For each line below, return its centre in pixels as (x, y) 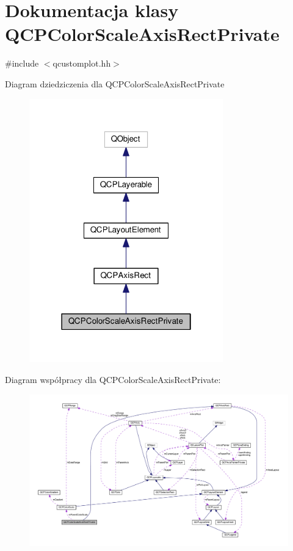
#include (22, 63)
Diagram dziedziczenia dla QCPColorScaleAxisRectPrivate (115, 83)
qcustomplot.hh (82, 63)
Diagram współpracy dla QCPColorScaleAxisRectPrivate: (113, 379)
